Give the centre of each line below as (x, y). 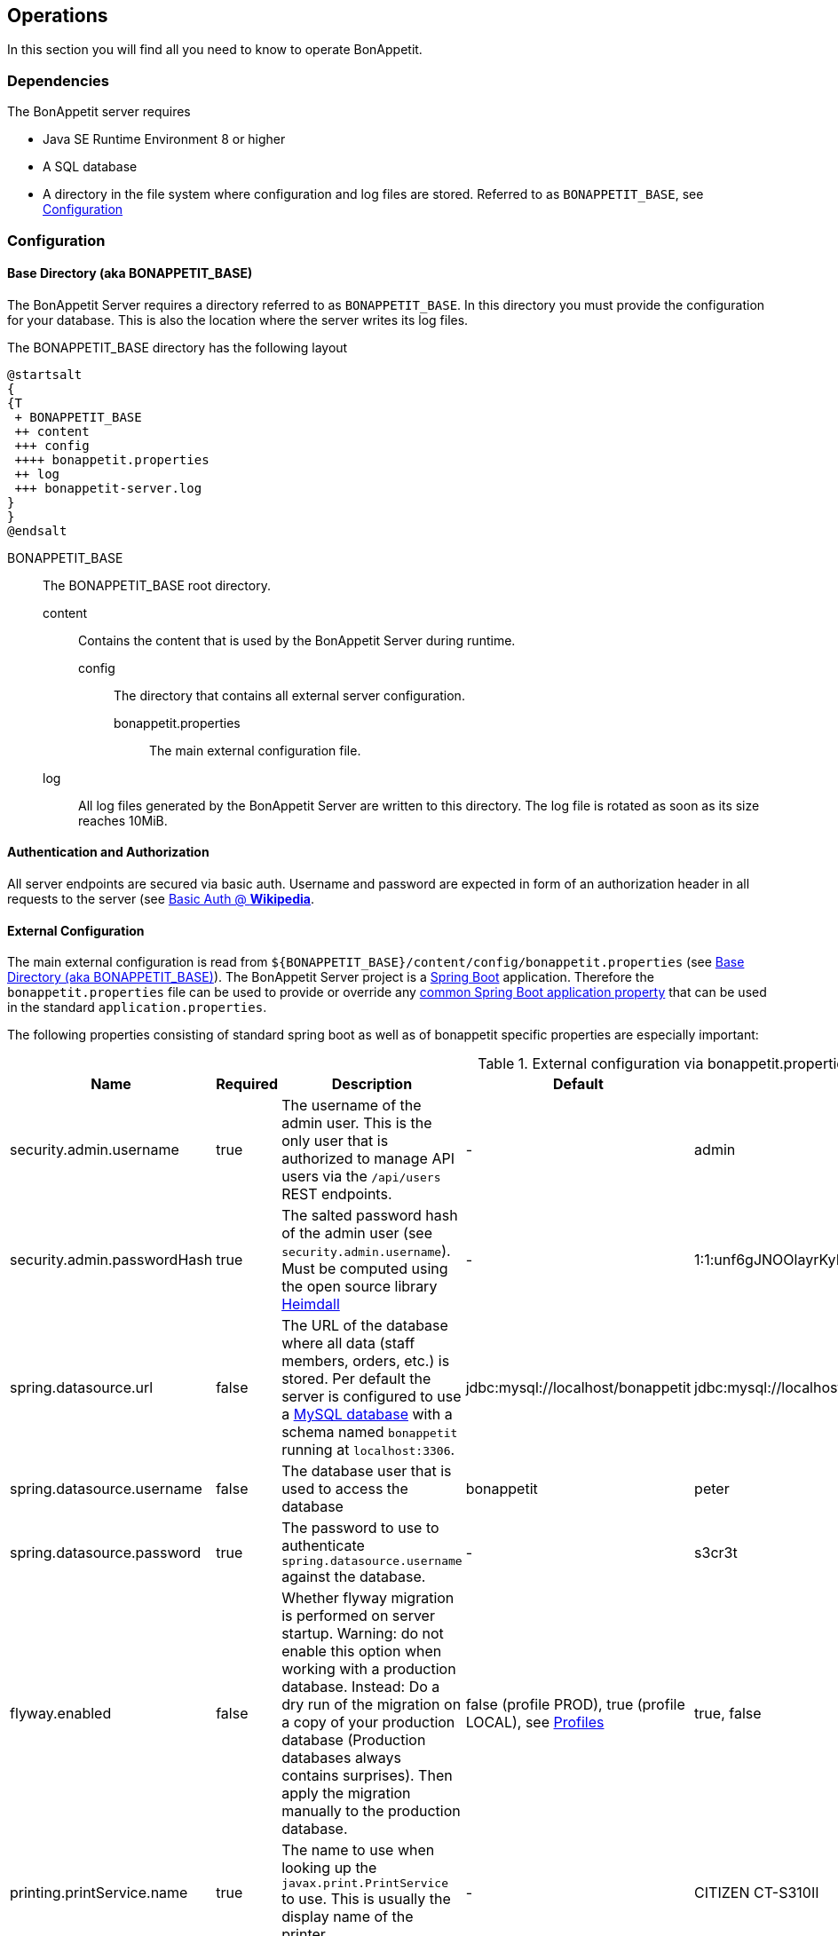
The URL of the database (365, 1326)
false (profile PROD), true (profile (575, 1705)
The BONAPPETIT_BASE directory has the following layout (178, 347)
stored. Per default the (356, 1379)
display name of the (348, 1917)
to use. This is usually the (366, 1899)
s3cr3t (716, 1552)
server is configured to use (372, 1397)
